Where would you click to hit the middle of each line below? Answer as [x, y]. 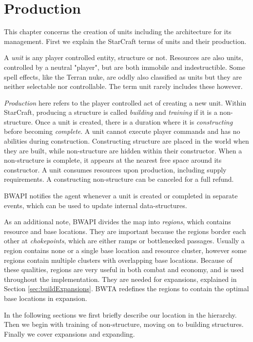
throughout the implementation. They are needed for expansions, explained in [120, 279]
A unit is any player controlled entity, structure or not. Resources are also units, [124, 57]
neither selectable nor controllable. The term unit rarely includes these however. [123, 86]
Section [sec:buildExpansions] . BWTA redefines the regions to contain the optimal [126, 289]
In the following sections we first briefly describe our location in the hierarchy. [120, 314]
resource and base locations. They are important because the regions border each [125, 231]
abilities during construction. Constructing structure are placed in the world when [126, 141]
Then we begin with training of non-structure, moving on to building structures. [124, 324]
